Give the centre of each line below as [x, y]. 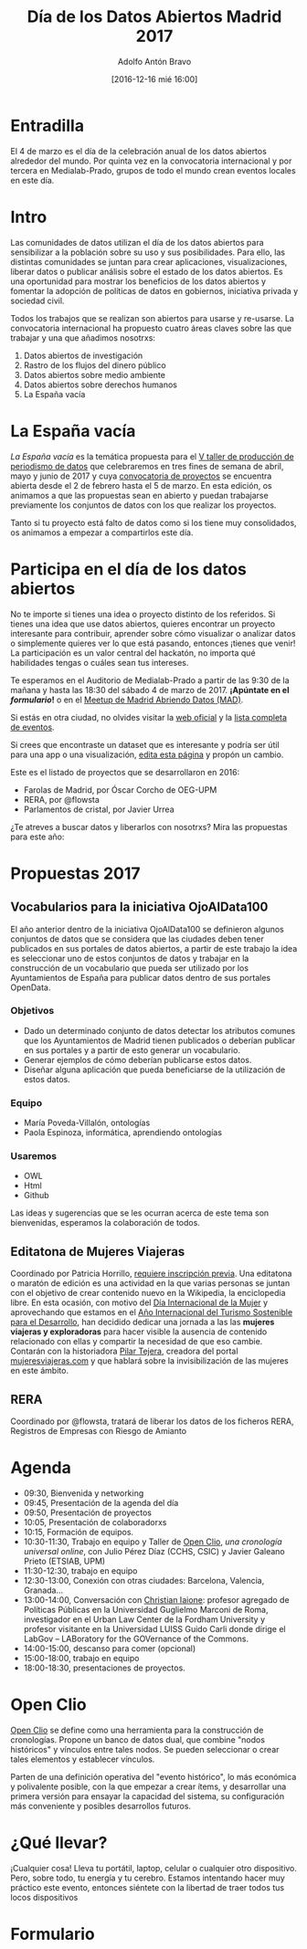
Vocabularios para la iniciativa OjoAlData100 [139, 907]
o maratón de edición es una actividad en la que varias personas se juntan [150, 1283]
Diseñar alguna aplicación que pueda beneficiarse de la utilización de [154, 1069]
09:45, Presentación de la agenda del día [101, 1502]
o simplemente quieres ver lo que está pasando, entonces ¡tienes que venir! [153, 643]
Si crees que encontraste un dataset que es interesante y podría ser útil [145, 744]
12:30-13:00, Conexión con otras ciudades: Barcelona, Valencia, [144, 1580]
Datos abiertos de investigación [83, 355]
